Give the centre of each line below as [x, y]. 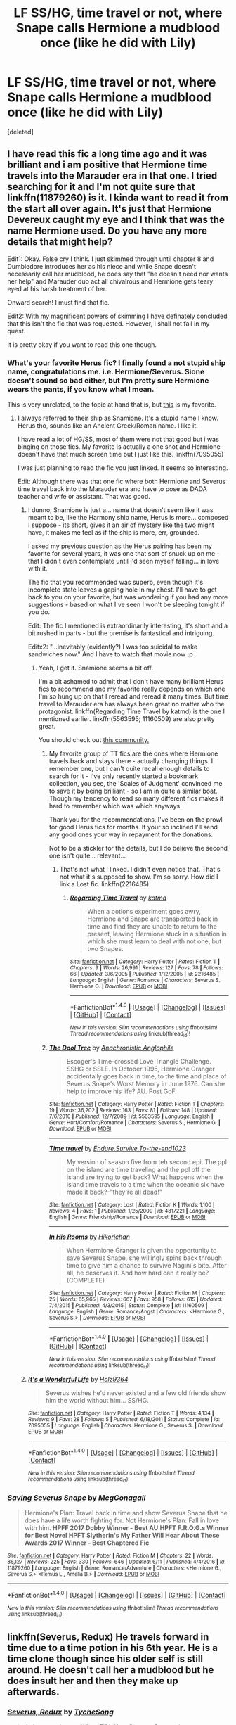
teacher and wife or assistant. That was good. [84, 497]
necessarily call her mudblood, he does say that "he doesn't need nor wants [118, 274]
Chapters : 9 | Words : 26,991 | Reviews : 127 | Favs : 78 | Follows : [146, 968]
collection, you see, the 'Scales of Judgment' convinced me [136, 784]
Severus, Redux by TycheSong [61, 1712]
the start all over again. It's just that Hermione [110, 209]
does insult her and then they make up [93, 1680]
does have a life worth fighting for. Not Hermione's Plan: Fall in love [122, 1520]
